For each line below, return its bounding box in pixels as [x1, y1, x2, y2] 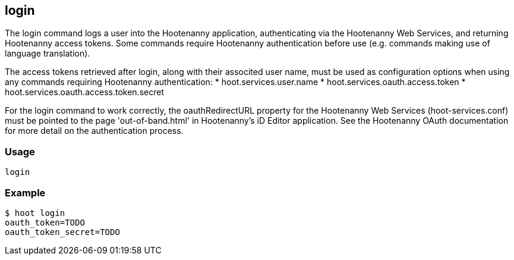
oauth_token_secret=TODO [5, 227, 120, 237]
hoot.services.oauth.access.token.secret [5, 87, 164, 98]
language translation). [5, 48, 90, 59]
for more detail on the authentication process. [5, 126, 184, 136]
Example [5, 186, 46, 199]
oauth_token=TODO [5, 217, 85, 227]
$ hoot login [5, 208, 65, 218]
